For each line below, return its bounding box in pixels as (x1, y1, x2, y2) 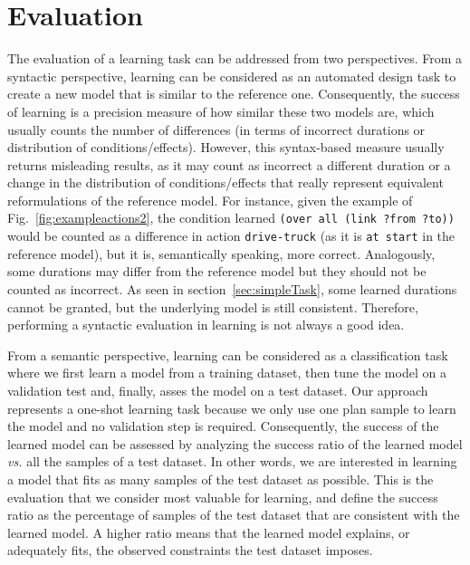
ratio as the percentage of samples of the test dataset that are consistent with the (7, 505, 460, 524)
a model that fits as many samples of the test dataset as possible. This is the (7, 469, 434, 488)
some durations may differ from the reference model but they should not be (7, 262, 427, 281)
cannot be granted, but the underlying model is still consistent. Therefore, (7, 297, 418, 316)
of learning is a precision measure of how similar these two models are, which (7, 101, 435, 120)
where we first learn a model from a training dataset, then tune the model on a (7, 363, 446, 382)
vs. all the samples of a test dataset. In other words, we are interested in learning (7, 452, 457, 471)
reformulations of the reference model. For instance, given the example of (7, 190, 413, 209)
